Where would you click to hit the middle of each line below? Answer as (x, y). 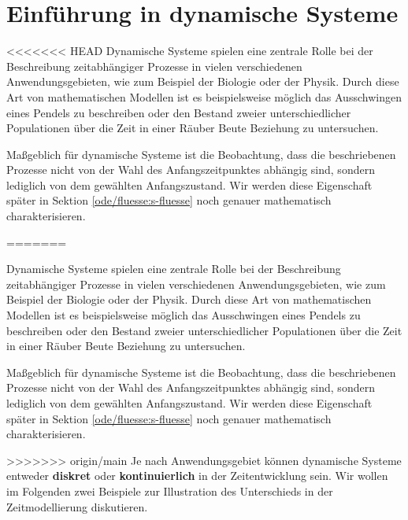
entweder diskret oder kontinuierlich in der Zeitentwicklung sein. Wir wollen (197, 476)
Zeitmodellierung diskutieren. (77, 506)
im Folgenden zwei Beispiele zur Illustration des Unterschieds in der (170, 490)
